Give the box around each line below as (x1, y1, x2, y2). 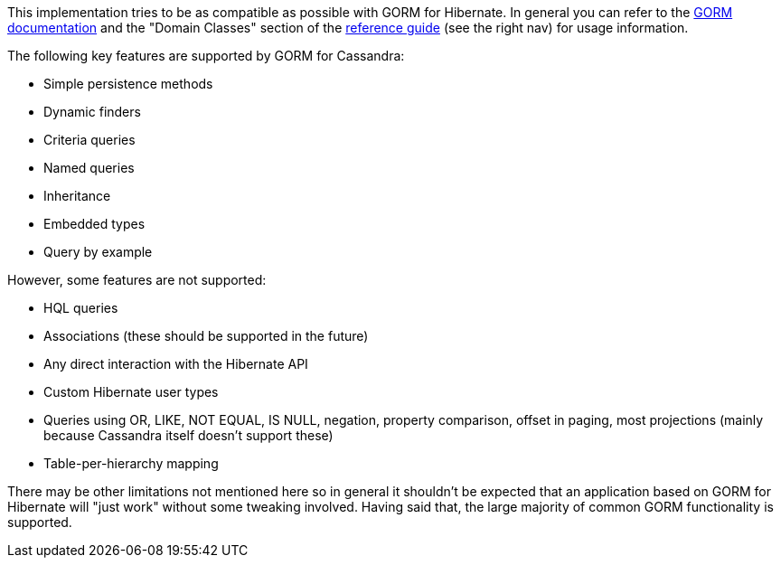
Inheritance (43, 188, 111, 203)
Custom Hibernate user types (43, 384, 219, 400)
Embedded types (43, 216, 146, 231)
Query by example (43, 244, 153, 259)
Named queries (43, 160, 135, 175)
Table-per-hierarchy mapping (43, 456, 219, 471)
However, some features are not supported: (7, 272, 267, 287)
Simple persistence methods (43, 76, 213, 91)
